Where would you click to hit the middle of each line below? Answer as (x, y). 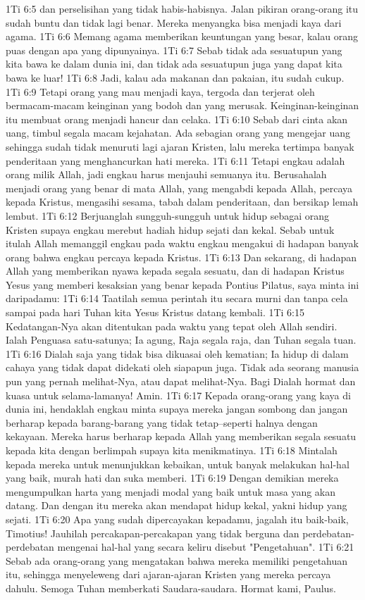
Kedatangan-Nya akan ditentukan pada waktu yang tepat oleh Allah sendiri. (172, 326)
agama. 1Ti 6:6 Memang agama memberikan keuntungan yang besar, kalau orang (182, 36)
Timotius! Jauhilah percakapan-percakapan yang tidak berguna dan (153, 533)
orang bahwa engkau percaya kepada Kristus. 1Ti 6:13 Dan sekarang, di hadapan (181, 257)
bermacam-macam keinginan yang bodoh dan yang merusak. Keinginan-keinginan (182, 105)
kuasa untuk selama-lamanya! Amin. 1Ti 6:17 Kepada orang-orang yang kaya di (178, 395)
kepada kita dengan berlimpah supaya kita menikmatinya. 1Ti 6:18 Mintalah (172, 450)
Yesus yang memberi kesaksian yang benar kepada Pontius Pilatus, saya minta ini (182, 284)
